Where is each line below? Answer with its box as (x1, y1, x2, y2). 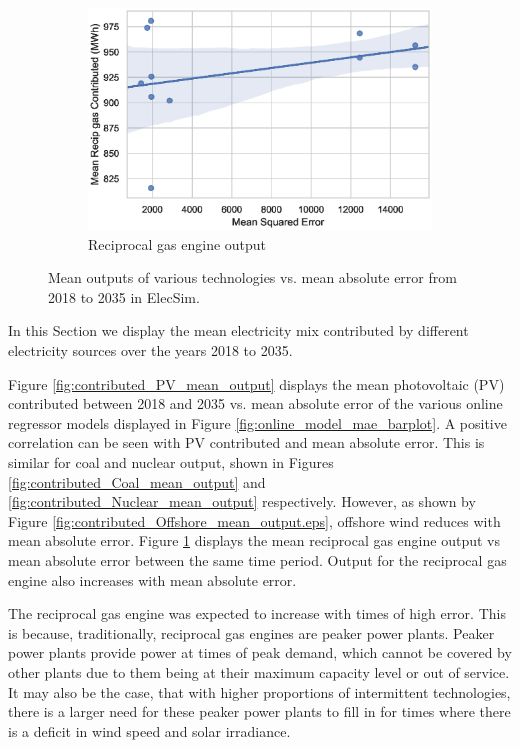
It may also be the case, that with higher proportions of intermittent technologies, (8, 681, 511, 702)
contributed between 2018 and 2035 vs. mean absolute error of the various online (8, 393, 503, 414)
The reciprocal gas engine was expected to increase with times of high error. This (8, 603, 506, 624)
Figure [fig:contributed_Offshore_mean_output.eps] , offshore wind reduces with (8, 510, 501, 531)
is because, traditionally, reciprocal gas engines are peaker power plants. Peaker (8, 622, 495, 643)
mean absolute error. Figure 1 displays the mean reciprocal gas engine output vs (8, 530, 500, 551)
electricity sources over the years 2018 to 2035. (8, 340, 293, 361)
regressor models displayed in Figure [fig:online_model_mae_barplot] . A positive (8, 412, 507, 433)
